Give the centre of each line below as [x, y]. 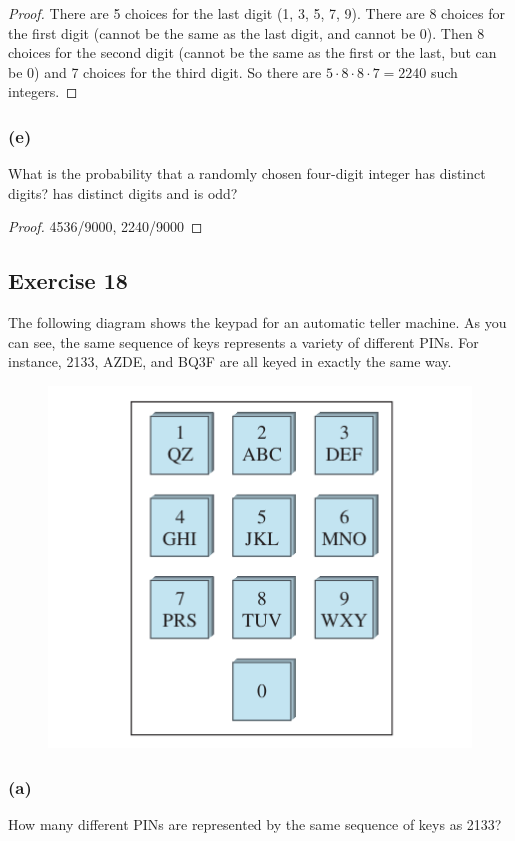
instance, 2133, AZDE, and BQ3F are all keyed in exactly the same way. [230, 361]
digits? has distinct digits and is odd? [123, 192]
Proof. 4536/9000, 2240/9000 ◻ [105, 226]
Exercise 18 [68, 280]
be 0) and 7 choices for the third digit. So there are [165, 71]
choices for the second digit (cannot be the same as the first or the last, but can [252, 52]
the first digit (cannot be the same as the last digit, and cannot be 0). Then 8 [246, 32]
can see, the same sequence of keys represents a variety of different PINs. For [243, 341]
